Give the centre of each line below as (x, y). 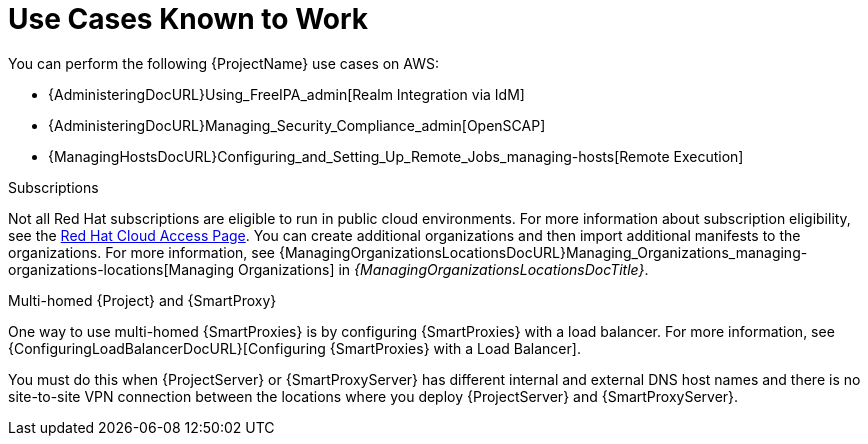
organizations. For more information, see (142, 252)
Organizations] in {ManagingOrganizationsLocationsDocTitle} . (443, 269)
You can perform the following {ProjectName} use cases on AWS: (223, 63)
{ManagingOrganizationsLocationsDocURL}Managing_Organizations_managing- (543, 252)
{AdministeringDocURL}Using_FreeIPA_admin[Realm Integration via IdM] (286, 94)
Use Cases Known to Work (188, 19)
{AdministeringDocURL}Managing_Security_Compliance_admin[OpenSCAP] (297, 125)
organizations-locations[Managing (121, 269)
